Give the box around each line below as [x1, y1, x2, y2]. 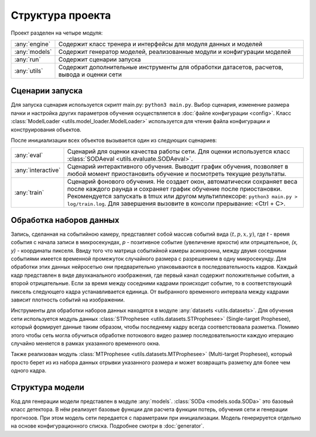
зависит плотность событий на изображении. [11, 296, 125, 303]
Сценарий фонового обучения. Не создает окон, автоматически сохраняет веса [67, 178, 298, 186]
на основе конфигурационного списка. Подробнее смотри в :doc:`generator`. [11, 422, 204, 429]
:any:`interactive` [14, 166, 61, 174]
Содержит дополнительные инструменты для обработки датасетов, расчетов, [59, 63, 284, 71]
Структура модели [11, 382, 85, 392]
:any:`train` [14, 188, 44, 197]
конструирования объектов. [11, 126, 82, 133]
